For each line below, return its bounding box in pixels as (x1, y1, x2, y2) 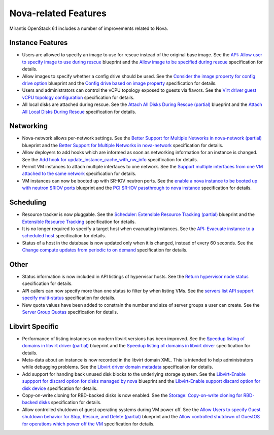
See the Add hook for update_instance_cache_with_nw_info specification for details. (22, 156, 198, 162)
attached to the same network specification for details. (22, 170, 136, 177)
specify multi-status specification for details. (22, 295, 116, 301)
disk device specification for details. (22, 385, 98, 391)
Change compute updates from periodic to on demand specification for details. (22, 247, 188, 253)
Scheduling (9, 198, 47, 207)
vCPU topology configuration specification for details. (22, 94, 134, 100)
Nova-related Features (9, 8, 107, 19)
